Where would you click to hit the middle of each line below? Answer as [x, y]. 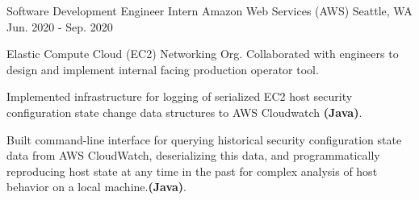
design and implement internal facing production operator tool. [163, 69]
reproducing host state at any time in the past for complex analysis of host [192, 171]
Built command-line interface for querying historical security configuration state [204, 139]
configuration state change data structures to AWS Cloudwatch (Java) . [184, 112]
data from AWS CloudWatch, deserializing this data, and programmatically [193, 155]
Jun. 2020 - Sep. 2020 [60, 26]
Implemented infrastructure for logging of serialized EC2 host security [180, 96]
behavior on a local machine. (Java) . [96, 187]
